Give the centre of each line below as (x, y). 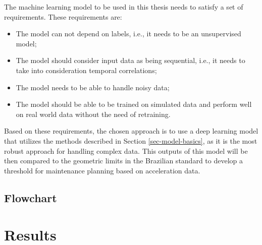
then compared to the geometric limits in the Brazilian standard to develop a (123, 161)
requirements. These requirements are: (63, 16)
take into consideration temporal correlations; (86, 70)
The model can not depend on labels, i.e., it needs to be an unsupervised (128, 34)
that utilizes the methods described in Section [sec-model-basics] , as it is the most (131, 140)
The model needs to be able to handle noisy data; (93, 87)
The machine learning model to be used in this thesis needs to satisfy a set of (124, 7)
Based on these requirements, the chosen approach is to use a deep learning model (131, 131)
